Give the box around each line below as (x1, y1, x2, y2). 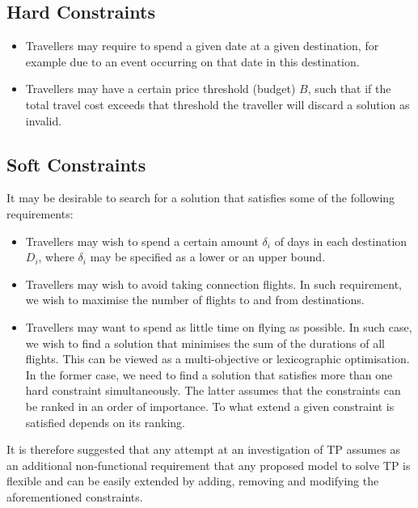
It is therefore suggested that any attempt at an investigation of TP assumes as (6, 441, 400, 458)
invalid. (25, 112, 62, 129)
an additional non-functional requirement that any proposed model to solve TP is (6, 456, 411, 473)
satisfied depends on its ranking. (25, 413, 185, 430)
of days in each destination (274, 232, 407, 249)
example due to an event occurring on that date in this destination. (25, 53, 360, 70)
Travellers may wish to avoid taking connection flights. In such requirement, (25, 275, 402, 292)
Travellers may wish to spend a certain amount (25, 232, 259, 249)
